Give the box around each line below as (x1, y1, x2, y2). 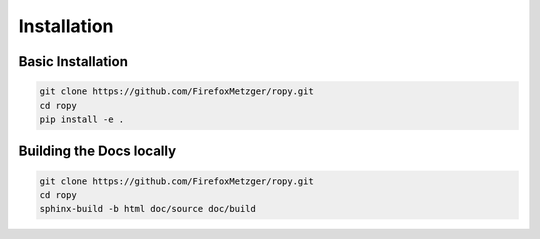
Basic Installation (18, 53, 129, 70)
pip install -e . (39, 113, 125, 125)
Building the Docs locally (18, 143, 177, 160)
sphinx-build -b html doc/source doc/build (39, 203, 257, 215)
